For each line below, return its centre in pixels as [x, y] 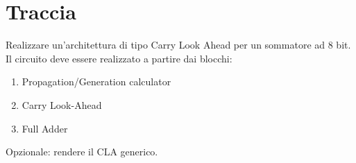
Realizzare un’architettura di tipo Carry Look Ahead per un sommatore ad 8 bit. [178, 45]
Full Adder [45, 128]
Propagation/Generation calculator [96, 81]
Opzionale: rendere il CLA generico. [82, 152]
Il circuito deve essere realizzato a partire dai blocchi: [119, 58]
